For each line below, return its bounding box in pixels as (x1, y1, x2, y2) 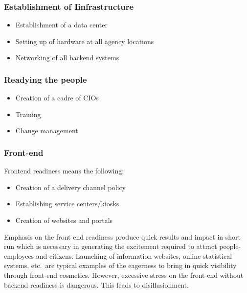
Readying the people (4, 73, 87, 85)
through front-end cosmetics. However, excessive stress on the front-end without (4, 269, 244, 280)
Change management (15, 125, 78, 136)
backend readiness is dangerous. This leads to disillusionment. (4, 279, 189, 290)
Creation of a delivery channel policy (15, 182, 126, 192)
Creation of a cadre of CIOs (15, 93, 99, 103)
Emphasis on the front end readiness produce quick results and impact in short (4, 231, 241, 242)
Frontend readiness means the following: (4, 166, 124, 176)
